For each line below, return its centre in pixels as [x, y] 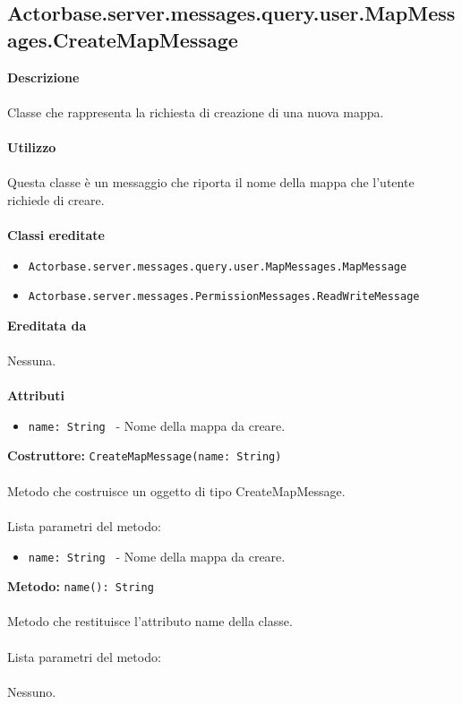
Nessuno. [32, 691]
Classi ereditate [56, 234]
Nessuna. [32, 361]
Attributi [36, 395]
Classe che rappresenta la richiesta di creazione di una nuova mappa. [196, 112]
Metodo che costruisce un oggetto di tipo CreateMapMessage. [176, 490]
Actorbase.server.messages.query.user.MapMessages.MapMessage [218, 266]
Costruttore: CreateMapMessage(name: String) [145, 455]
